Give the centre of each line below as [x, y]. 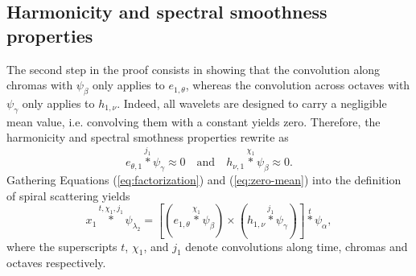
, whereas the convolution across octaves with [298, 85]
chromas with [40, 85]
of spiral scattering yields [68, 195]
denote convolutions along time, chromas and [297, 246]
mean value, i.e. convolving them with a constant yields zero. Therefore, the [194, 121]
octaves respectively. [56, 263]
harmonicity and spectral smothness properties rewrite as [148, 137]
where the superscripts [62, 246]
